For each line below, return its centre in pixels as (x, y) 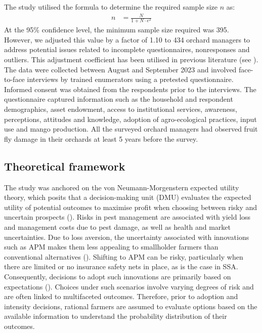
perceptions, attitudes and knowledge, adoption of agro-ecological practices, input (130, 119)
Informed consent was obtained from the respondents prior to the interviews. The (130, 89)
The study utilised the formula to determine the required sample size (111, 7)
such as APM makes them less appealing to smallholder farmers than (111, 247)
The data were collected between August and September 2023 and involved (120, 69)
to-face (14, 79)
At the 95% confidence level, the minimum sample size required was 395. (117, 30)
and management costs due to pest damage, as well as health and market (117, 226)
